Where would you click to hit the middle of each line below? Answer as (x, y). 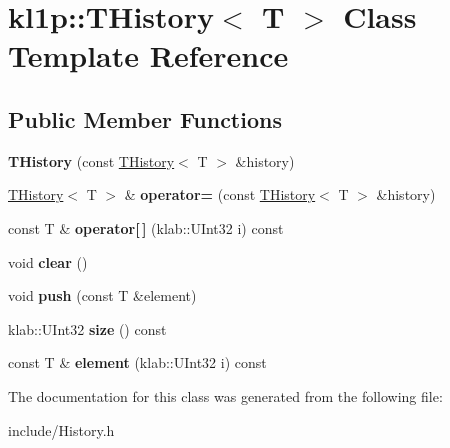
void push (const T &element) (102, 295)
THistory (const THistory (91, 160)
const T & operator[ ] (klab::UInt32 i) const (146, 227)
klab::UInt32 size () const (87, 328)
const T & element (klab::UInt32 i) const (137, 362)
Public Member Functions (145, 118)
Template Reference (148, 55)
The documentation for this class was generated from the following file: (225, 395)
